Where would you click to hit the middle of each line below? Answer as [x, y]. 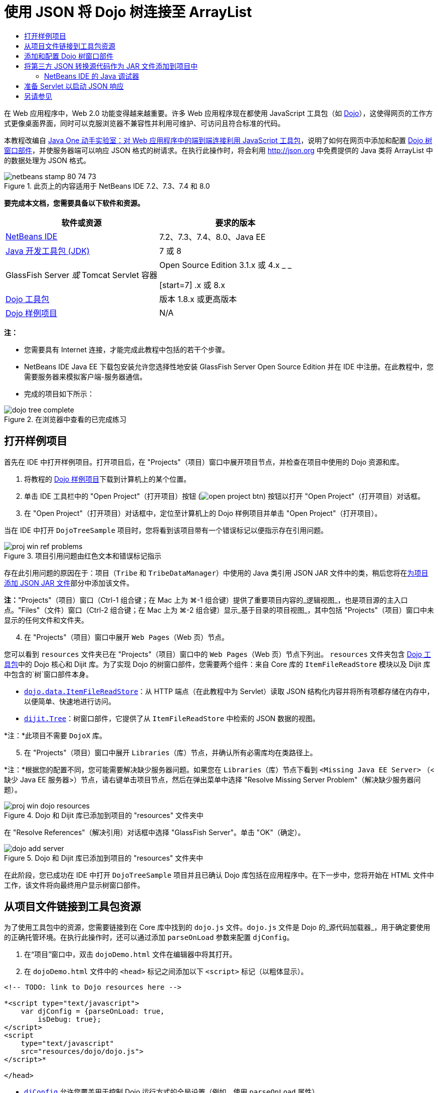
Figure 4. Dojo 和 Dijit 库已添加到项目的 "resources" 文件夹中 [104, 815]
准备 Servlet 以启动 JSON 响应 [74, 86]
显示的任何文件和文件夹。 [46, 620]
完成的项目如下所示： [59, 393]
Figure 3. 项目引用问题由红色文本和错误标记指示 [83, 556]
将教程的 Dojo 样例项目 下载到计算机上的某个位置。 [107, 479]
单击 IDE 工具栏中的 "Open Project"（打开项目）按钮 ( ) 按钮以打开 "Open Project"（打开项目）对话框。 [225, 496]
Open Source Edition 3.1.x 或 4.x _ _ [225, 265]
